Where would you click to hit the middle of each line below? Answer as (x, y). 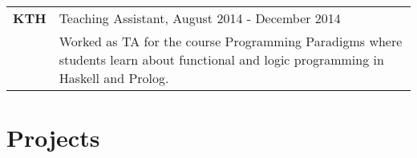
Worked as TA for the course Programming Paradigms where (231, 41)
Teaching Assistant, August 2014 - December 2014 (200, 18)
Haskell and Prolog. (114, 78)
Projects (53, 138)
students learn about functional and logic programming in (221, 59)
